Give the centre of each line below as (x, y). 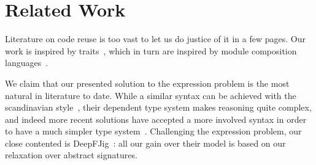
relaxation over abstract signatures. (71, 155)
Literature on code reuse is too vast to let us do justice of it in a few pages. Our (155, 39)
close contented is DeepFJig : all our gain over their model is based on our (145, 143)
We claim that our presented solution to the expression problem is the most (147, 83)
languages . (27, 63)
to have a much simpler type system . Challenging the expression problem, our (153, 131)
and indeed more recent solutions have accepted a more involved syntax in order (156, 119)
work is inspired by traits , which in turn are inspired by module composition (151, 50)
